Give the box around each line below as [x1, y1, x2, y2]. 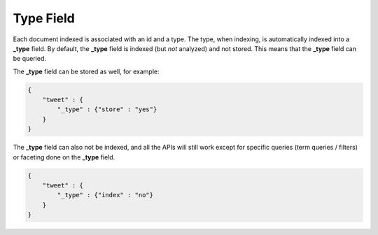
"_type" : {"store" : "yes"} [57, 106, 157, 113]
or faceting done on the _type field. [13, 152, 115, 161]
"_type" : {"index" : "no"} [57, 191, 154, 199]
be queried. [13, 55, 47, 63]
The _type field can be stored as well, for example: [13, 67, 160, 76]
